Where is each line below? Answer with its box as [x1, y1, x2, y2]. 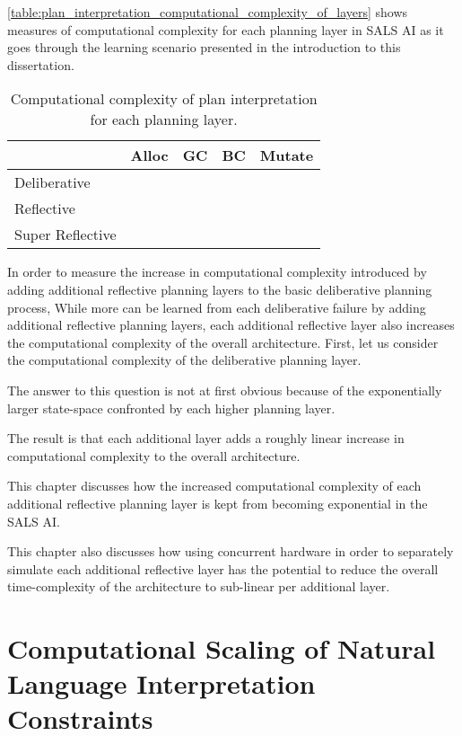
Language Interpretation [7, 665, 316, 702]
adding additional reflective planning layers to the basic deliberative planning [7, 279, 432, 298]
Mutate [259, 145, 314, 166]
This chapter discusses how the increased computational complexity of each [7, 476, 422, 495]
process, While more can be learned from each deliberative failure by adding [7, 297, 426, 316]
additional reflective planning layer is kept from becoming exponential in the [7, 493, 428, 512]
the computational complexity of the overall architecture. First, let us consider [7, 333, 439, 351]
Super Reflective [14, 224, 117, 245]
